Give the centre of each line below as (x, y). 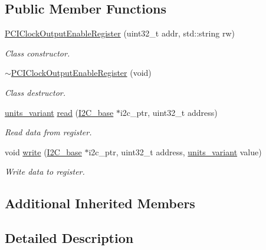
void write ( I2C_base (43, 151)
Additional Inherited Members (100, 203)
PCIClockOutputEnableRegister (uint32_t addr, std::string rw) (120, 33)
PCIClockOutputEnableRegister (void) (81, 73)
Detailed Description (69, 238)
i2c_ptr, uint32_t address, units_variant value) (175, 151)
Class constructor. (37, 53)
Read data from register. (48, 132)
